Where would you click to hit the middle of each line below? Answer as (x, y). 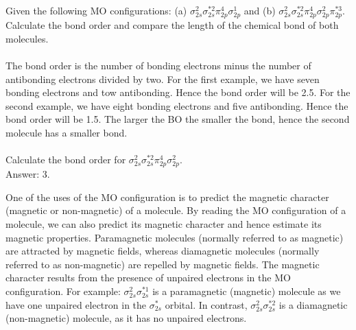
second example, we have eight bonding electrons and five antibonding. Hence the (177, 105)
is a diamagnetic (313, 304)
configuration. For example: (63, 291)
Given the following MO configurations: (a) (96, 10)
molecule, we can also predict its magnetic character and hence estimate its (164, 224)
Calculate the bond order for (66, 160)
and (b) (260, 10)
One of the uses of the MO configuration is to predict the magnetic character (167, 197)
